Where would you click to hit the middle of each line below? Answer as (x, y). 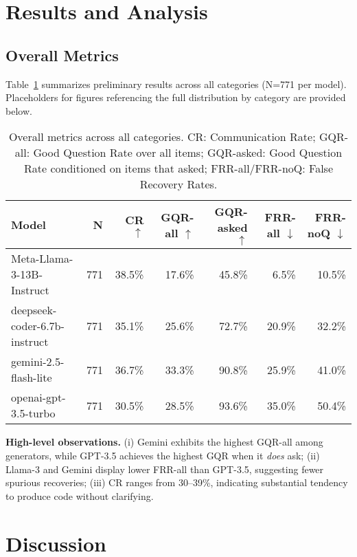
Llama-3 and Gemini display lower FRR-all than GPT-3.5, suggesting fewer (165, 469)
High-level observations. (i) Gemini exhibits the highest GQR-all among (164, 442)
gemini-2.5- (38, 362)
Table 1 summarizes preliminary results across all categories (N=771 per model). (176, 84)
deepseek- (34, 310)
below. (19, 110)
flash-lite (32, 378)
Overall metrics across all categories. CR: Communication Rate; (162, 137)
